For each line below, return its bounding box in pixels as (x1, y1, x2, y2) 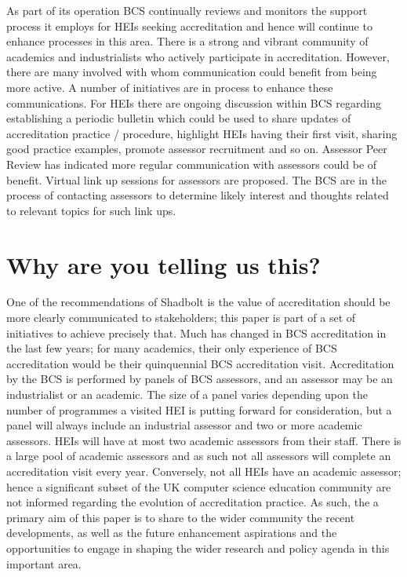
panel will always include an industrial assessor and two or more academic (6, 417, 362, 433)
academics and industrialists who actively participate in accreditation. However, (6, 48, 390, 64)
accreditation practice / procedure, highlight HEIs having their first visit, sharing (6, 125, 398, 141)
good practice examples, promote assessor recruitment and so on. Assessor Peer (6, 141, 387, 157)
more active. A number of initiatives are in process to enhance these (6, 79, 333, 95)
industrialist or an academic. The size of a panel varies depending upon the (6, 386, 368, 402)
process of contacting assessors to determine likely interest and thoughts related (6, 187, 389, 203)
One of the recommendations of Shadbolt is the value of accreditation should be (6, 294, 391, 310)
